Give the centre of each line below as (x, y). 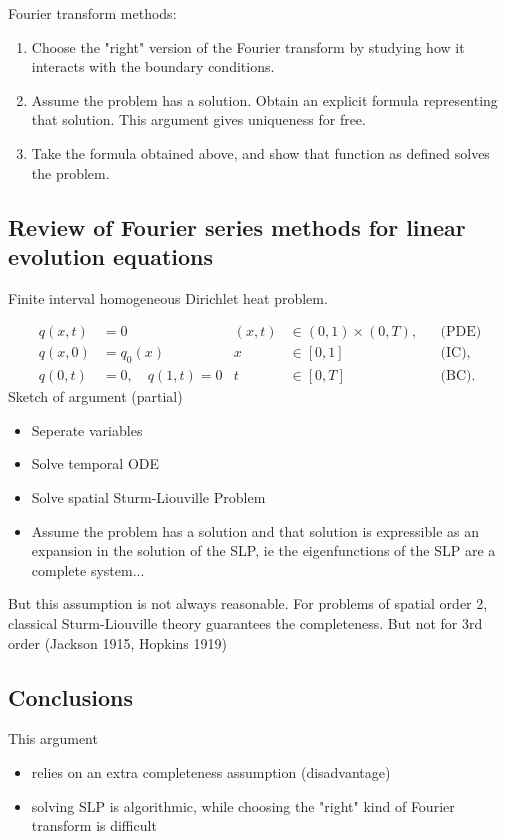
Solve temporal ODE (95, 463)
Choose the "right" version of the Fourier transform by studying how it (248, 46)
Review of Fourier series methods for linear (237, 226)
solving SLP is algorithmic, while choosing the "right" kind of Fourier (243, 805)
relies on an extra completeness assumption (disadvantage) (211, 771)
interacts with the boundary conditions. (153, 66)
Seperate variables (87, 429)
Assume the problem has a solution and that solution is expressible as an (255, 530)
